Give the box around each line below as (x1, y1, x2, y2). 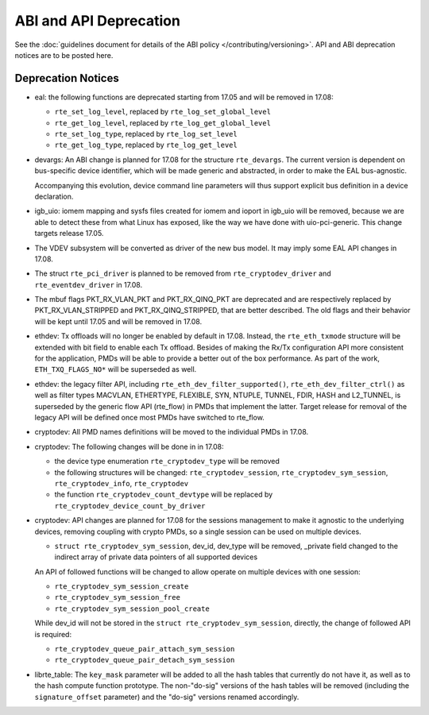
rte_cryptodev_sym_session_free (54, 593, 180, 602)
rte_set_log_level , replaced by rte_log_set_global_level (54, 107, 272, 117)
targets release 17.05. (34, 229, 104, 238)
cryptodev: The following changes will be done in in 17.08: (34, 442, 224, 451)
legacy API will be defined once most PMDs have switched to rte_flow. (34, 413, 265, 422)
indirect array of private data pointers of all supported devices (54, 552, 258, 562)
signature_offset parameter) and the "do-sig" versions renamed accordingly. (34, 692, 300, 701)
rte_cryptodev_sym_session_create (54, 582, 189, 591)
